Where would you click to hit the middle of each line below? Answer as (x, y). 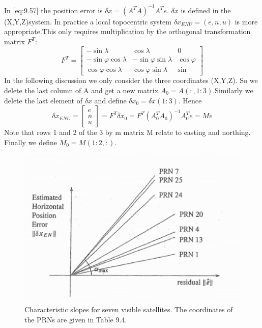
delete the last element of (43, 100)
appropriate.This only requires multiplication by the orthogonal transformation (127, 31)
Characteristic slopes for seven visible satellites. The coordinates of (129, 309)
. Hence (190, 100)
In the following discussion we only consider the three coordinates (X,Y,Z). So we (131, 80)
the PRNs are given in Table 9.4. (76, 319)
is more (246, 21)
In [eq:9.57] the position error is (53, 10)
